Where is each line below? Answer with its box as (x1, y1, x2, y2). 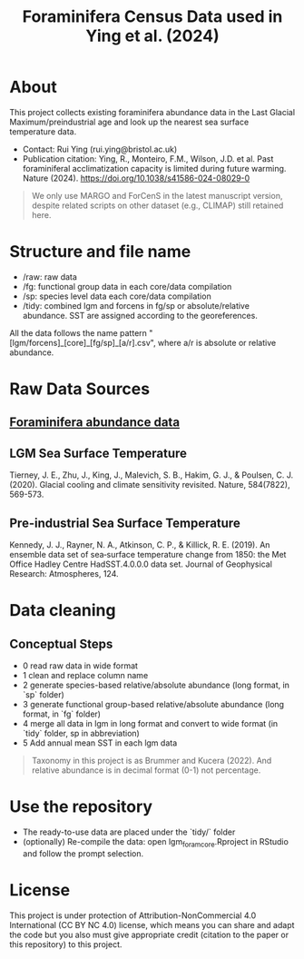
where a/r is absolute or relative (157, 337, 277, 348)
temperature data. (9, 125, 77, 137)
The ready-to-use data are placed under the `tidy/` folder (22, 826, 236, 837)
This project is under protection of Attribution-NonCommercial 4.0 (9, 910, 257, 921)
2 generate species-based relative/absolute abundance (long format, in (22, 679, 290, 691)
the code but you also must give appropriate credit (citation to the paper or (9, 929, 289, 940)
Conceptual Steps (9, 636, 113, 651)
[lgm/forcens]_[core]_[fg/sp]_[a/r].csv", (9, 337, 156, 348)
